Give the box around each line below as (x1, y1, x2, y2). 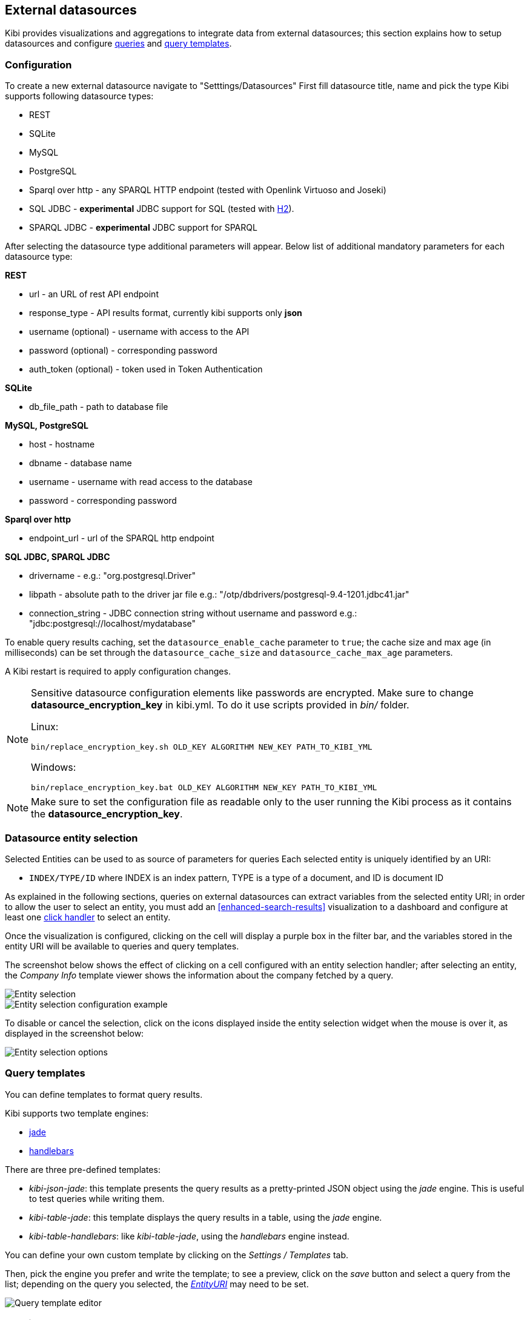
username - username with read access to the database (29, 477, 253, 487)
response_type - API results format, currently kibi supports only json (29, 308, 302, 318)
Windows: (31, 761, 76, 774)
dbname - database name (29, 458, 132, 469)
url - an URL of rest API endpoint (29, 289, 159, 300)
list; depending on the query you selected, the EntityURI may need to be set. (5, 1278, 309, 1289)
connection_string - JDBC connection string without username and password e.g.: (29, 608, 357, 619)
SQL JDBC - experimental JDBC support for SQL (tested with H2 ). (29, 203, 294, 214)
